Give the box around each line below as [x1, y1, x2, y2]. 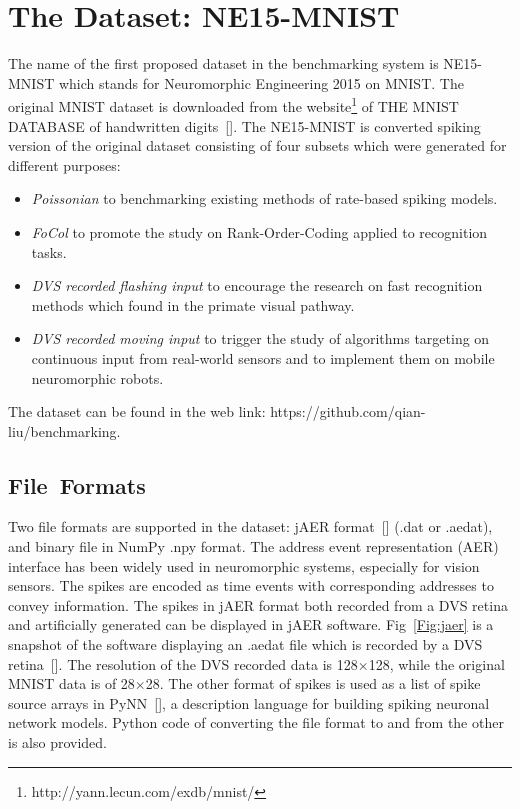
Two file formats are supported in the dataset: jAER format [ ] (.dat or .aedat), [8, 516, 493, 537]
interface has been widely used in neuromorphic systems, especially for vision [8, 555, 480, 576]
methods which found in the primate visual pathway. [31, 294, 355, 315]
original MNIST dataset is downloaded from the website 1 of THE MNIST [8, 93, 459, 116]
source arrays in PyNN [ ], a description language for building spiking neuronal [8, 692, 490, 713]
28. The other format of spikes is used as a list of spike [145, 673, 481, 694]
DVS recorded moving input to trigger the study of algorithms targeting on [31, 328, 490, 349]
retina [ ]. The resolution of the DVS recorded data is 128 [8, 653, 358, 674]
